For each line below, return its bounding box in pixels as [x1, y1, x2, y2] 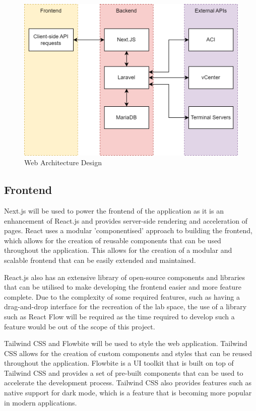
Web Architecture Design [24, 157, 102, 168]
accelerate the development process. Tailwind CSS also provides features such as [4, 377, 252, 388]
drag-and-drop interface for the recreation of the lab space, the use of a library [4, 301, 247, 312]
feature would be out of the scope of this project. [4, 321, 155, 331]
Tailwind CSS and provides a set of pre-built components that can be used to [4, 367, 243, 378]
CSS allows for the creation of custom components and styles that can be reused [4, 348, 252, 358]
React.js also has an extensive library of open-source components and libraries [4, 271, 245, 282]
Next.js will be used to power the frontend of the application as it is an [4, 205, 224, 216]
